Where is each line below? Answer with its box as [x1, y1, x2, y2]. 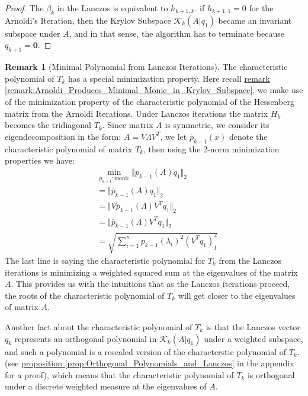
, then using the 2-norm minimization [143, 142, 280, 155]
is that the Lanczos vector [206, 320, 300, 333]
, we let [160, 130, 187, 142]
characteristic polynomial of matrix [5, 142, 133, 155]
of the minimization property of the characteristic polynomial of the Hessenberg [5, 95, 294, 107]
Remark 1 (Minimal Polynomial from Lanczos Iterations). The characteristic [5, 60, 288, 73]
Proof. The [5, 2, 44, 14]
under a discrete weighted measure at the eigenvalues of [5, 380, 207, 392]
